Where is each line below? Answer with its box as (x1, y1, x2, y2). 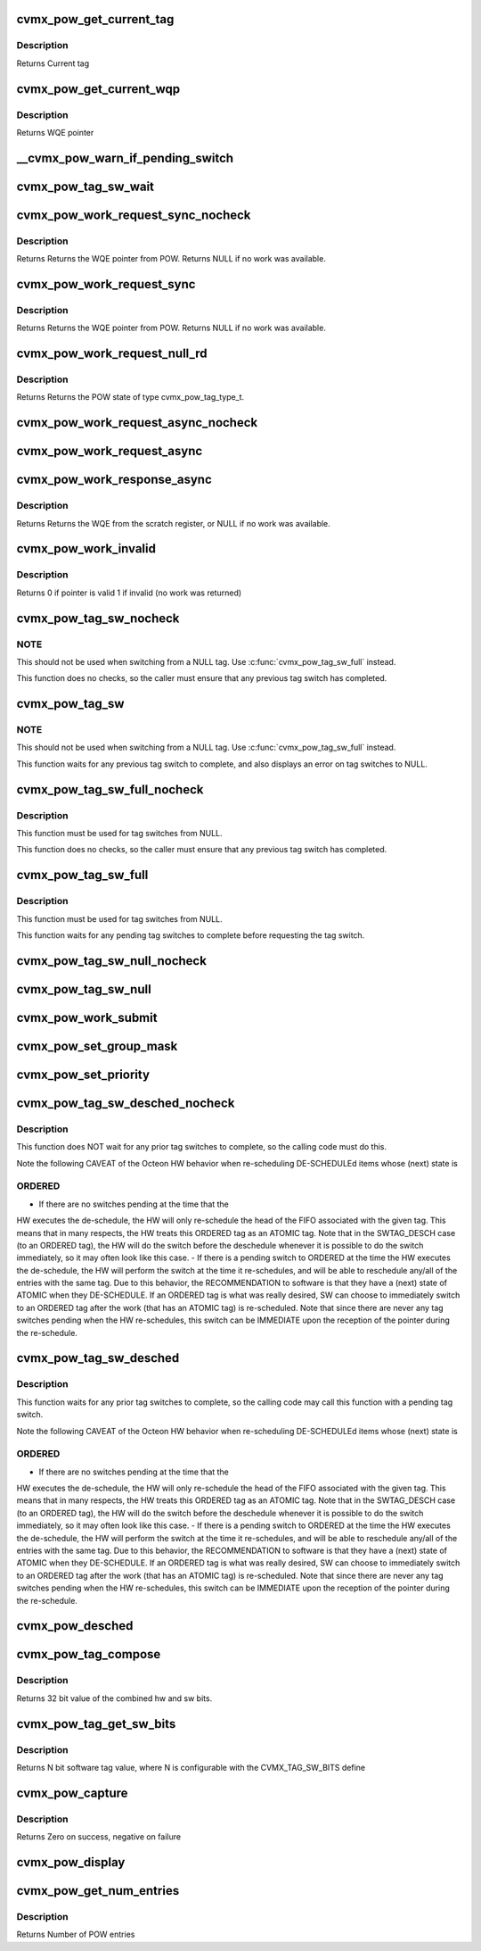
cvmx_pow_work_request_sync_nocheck (16, 207, 251, 222)
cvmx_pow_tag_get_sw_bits (16, 1716, 176, 1731)
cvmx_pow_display (16, 1855, 126, 1870)
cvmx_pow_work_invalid (16, 541, 156, 557)
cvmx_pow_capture (16, 1785, 128, 1800)
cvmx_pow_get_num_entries (16, 1883, 180, 1898)
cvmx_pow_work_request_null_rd (16, 346, 208, 361)
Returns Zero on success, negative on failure (16, 1831, 182, 1842)
